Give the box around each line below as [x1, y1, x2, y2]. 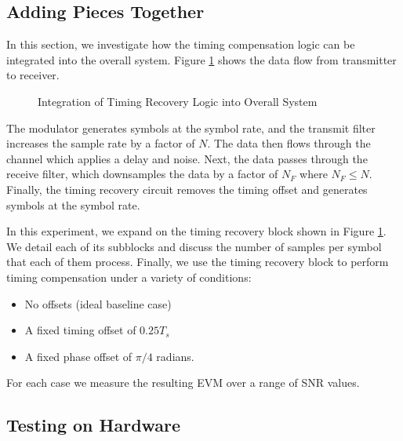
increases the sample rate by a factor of [6, 135, 195, 151]
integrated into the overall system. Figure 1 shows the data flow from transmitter [6, 51, 397, 67]
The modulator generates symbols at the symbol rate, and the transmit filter [6, 119, 376, 136]
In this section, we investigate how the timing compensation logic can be [6, 36, 355, 53]
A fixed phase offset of [24, 348, 133, 364]
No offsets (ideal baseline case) [24, 295, 172, 312]
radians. [156, 348, 194, 364]
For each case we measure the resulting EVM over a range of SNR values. [6, 374, 360, 391]
